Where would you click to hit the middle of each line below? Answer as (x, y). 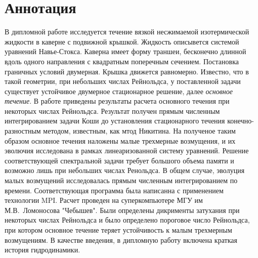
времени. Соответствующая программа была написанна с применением (114, 190)
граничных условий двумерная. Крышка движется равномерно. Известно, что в (127, 71)
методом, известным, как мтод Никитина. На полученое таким (139, 131)
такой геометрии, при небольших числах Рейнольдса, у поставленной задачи (123, 81)
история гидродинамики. (42, 250)
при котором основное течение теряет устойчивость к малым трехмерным (118, 230)
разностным (23, 131)
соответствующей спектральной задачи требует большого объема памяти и (119, 160)
